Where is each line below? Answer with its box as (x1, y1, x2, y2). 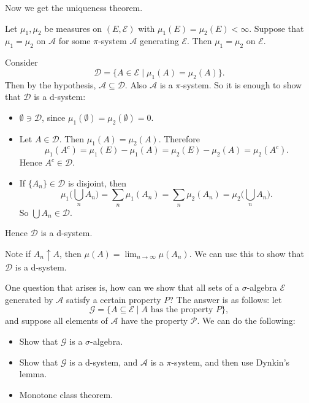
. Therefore (158, 132, 200, 145)
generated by (5, 293, 53, 305)
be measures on (44, 21, 102, 34)
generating (139, 34, 179, 47)
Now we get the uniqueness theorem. (5, 1, 143, 13)
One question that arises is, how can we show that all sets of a (5, 281, 240, 294)
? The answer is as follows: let (169, 293, 282, 305)
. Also (124, 78, 147, 91)
